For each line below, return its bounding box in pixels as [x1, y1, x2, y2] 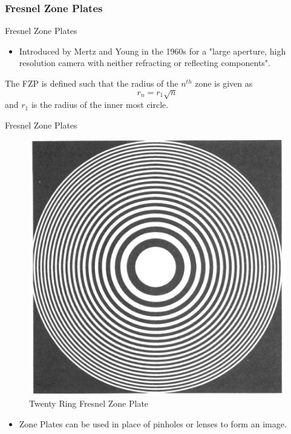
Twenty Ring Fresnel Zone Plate [29, 397, 149, 410]
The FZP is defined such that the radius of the [5, 77, 178, 89]
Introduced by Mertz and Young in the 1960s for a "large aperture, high [19, 44, 286, 57]
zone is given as [195, 77, 253, 89]
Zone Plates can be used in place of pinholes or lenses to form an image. [19, 417, 287, 430]
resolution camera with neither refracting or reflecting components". [19, 56, 270, 69]
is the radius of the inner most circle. [31, 98, 169, 111]
